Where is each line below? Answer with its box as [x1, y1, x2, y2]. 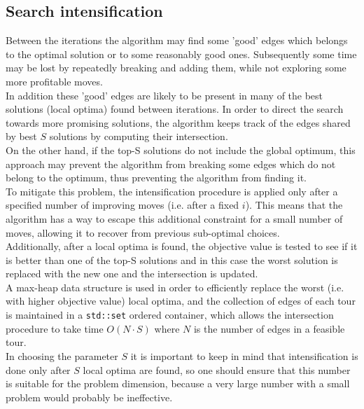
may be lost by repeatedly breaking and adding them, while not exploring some [6, 60, 346, 75]
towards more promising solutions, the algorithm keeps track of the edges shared [6, 115, 351, 130]
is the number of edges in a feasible [193, 321, 345, 335]
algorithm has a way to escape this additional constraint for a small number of [6, 211, 343, 226]
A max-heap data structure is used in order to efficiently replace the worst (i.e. [6, 279, 344, 294]
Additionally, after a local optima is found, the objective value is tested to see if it [6, 239, 358, 254]
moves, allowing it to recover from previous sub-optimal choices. [6, 225, 280, 240]
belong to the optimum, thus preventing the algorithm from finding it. [6, 170, 307, 185]
